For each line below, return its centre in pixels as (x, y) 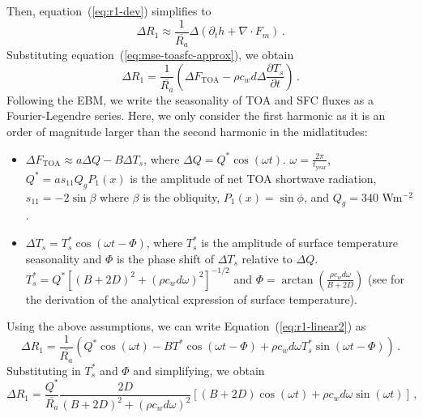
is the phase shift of (165, 258)
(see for (386, 278)
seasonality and (64, 258)
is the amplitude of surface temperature (299, 243)
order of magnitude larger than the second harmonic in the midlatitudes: (187, 132)
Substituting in (44, 370)
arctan (297, 280)
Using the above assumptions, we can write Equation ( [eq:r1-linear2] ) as (186, 326)
